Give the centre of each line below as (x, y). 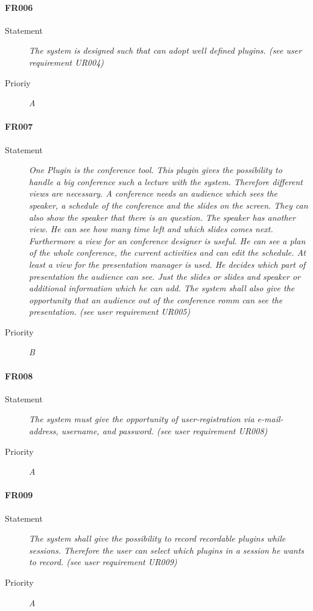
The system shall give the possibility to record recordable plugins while (157, 538)
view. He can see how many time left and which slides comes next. (151, 229)
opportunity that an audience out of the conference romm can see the (156, 299)
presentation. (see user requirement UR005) (110, 312)
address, (44, 431)
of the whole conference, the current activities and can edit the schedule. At (167, 252)
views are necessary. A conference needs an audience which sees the (153, 193)
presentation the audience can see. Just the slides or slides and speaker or (165, 276)
